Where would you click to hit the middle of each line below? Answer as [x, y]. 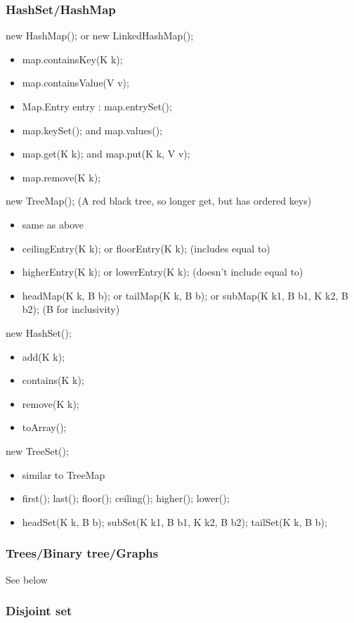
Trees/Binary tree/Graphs [82, 553]
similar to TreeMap [64, 474]
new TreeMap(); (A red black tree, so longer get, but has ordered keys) [159, 201]
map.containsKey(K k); [72, 59]
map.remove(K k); [61, 177]
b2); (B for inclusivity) [71, 309]
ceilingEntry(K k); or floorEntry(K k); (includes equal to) [146, 248]
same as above [53, 224]
